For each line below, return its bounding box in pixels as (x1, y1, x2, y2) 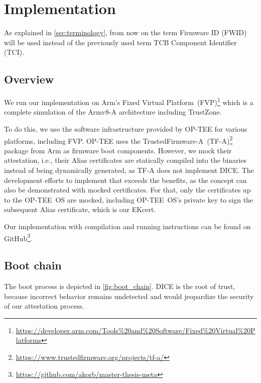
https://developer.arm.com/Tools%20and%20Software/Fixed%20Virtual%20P (16, 325, 255, 335)
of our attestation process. (4, 301, 84, 311)
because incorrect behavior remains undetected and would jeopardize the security (4, 291, 254, 301)
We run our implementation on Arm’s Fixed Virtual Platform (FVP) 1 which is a (4, 95, 253, 107)
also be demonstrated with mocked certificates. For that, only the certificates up (4, 184, 251, 195)
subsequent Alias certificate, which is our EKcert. (4, 204, 156, 215)
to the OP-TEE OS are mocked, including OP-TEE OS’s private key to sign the (4, 194, 253, 205)
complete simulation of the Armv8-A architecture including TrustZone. (4, 107, 222, 117)
